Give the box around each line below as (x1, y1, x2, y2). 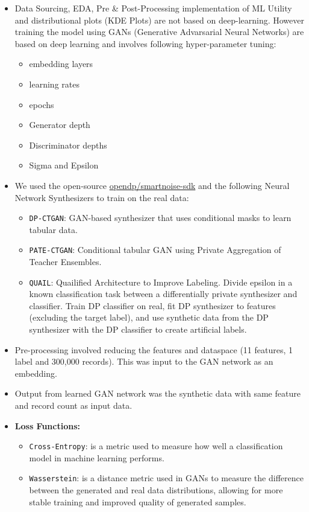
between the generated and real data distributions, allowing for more (29, 484, 283, 496)
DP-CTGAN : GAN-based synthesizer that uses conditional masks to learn (29, 211, 292, 224)
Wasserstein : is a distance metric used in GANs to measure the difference (29, 472, 304, 484)
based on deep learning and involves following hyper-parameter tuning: (14, 37, 276, 50)
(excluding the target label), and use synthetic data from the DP (29, 311, 269, 324)
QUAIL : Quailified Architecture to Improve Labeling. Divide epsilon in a (29, 275, 293, 288)
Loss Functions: (14, 419, 80, 432)
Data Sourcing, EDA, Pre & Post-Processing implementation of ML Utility (14, 2, 292, 14)
